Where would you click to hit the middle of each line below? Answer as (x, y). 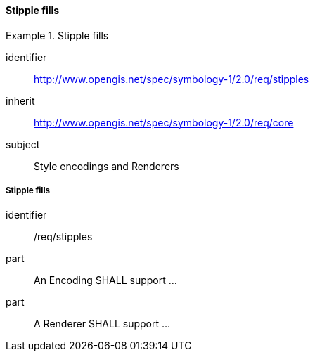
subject (23, 144)
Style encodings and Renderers (107, 166)
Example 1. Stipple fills (57, 35)
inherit (20, 100)
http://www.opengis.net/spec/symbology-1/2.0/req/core (164, 122)
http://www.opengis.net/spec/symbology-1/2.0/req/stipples (172, 79)
